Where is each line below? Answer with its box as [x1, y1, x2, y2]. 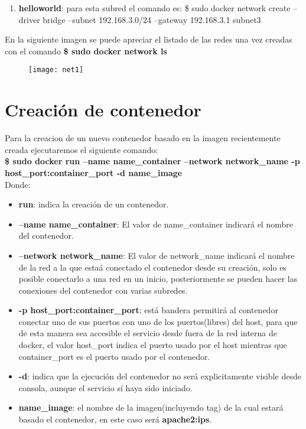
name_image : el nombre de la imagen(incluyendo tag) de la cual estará [18, 401, 284, 414]
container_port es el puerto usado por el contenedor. [18, 350, 210, 362]
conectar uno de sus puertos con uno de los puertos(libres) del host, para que [18, 315, 298, 327]
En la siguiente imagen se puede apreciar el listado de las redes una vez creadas [5, 33, 292, 45]
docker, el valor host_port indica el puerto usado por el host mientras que [18, 339, 287, 351]
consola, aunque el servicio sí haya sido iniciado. [18, 381, 193, 394]
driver [18, 13, 40, 25]
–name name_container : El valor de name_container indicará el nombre [18, 217, 293, 230]
